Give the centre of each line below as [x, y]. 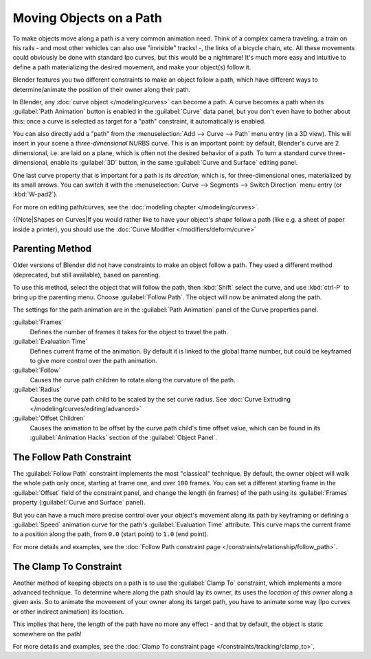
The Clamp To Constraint [67, 566]
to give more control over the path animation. [93, 361]
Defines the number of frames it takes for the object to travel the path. [129, 332]
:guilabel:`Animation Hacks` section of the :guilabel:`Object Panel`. [124, 438]
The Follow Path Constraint [72, 457]
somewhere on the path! [47, 634]
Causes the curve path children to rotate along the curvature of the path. [133, 380]
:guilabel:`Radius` [37, 390]
